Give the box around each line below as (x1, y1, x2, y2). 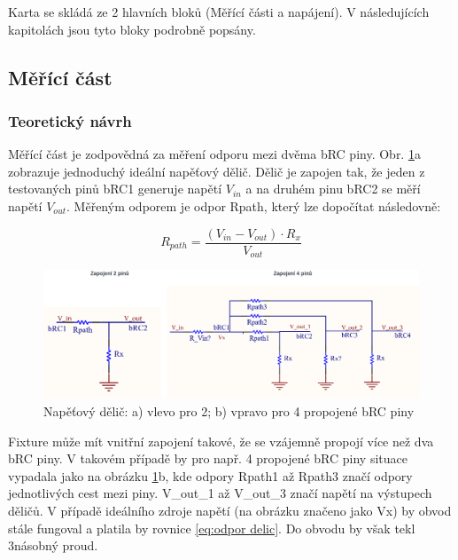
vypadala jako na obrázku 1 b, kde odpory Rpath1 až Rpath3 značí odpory (8, 466, 413, 485)
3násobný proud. (8, 536, 98, 555)
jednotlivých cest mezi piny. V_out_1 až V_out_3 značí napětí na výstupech (8, 484, 432, 502)
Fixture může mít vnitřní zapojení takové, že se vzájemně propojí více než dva (8, 431, 434, 450)
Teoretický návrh (8, 109, 132, 131)
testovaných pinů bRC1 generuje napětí (8, 179, 222, 198)
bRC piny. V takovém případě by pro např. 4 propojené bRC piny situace (8, 449, 408, 468)
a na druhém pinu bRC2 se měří (245, 179, 421, 198)
